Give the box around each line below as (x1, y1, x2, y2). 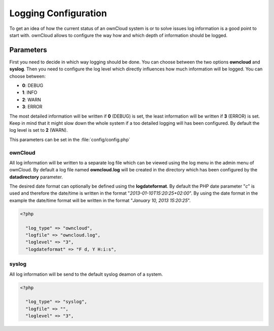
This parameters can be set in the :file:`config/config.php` (9, 136, 130, 142)
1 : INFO (22, 89, 38, 96)
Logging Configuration (9, 8, 107, 19)
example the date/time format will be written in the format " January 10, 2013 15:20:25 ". (9, 197, 191, 203)
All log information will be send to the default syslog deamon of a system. (9, 271, 163, 277)
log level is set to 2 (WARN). (9, 127, 68, 133)
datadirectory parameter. (9, 174, 63, 180)
